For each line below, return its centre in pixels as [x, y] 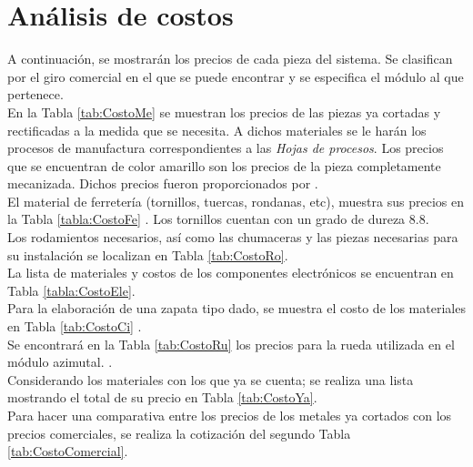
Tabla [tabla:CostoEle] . [71, 290]
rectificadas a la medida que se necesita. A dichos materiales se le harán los [217, 130]
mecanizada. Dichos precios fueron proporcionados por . [163, 183]
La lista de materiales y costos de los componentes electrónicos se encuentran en [231, 273]
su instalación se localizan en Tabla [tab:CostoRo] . [148, 254]
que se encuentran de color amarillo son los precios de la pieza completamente [224, 165]
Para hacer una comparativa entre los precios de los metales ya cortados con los [230, 415]
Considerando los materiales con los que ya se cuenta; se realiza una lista [211, 379]
